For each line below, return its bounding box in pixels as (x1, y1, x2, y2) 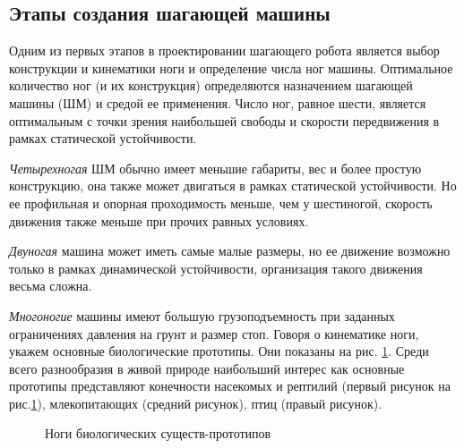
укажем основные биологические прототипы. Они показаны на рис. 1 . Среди (9, 342, 429, 360)
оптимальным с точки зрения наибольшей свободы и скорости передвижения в (9, 111, 440, 130)
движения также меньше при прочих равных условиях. (9, 211, 309, 230)
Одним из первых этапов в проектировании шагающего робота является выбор (9, 41, 440, 60)
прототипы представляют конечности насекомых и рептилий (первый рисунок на (9, 376, 451, 395)
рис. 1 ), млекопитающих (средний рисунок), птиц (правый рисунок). (9, 393, 382, 412)
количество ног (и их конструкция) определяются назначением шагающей (9, 76, 413, 95)
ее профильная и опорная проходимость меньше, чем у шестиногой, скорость (9, 193, 433, 212)
